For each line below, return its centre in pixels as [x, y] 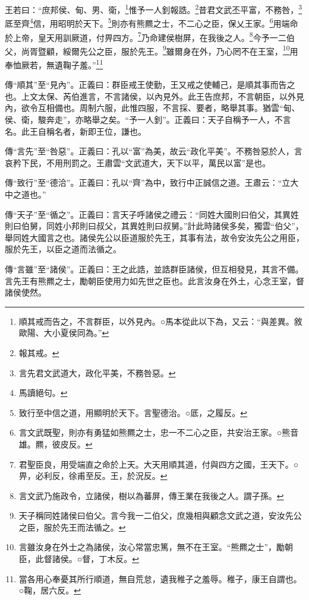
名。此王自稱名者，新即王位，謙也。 [75, 131]
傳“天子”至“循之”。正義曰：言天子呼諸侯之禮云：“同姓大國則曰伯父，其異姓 [152, 214]
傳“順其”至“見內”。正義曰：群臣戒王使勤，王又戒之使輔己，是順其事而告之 [150, 85]
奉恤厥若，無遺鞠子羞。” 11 [54, 64]
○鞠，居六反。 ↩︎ [50, 590]
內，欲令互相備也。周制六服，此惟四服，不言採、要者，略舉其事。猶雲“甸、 [152, 108]
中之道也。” [26, 194]
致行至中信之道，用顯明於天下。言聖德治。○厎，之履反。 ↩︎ [133, 412]
